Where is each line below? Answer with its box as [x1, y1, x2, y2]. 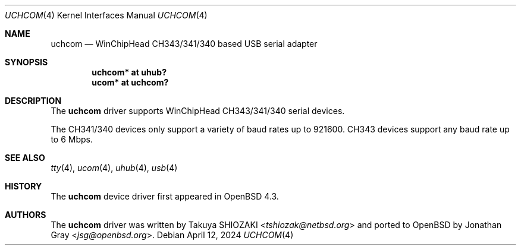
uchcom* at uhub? [92, 67, 167, 77]
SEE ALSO [5, 153, 45, 163]
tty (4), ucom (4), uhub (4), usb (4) [51, 163, 178, 173]
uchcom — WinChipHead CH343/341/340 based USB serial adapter [51, 39, 318, 49]
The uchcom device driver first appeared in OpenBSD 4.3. [51, 191, 279, 201]
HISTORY [5, 181, 42, 191]
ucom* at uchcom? [92, 77, 169, 87]
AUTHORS [5, 210, 46, 220]
